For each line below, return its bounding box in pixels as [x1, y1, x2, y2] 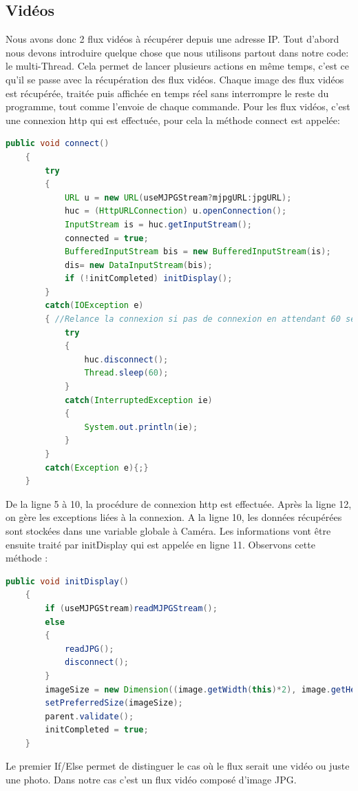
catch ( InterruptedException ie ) [64, 395, 213, 405]
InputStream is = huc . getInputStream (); [64, 219, 252, 229]
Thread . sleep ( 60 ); [84, 368, 169, 378]
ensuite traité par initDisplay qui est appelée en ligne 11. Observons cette [6, 537, 315, 551]
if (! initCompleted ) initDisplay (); [64, 274, 233, 284]
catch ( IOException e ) [45, 300, 144, 311]
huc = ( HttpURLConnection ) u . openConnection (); [64, 206, 287, 216]
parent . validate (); [45, 711, 134, 721]
